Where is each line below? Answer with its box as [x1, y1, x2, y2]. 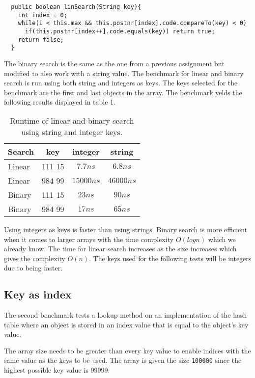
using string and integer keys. [21, 126, 123, 137]
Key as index [4, 287, 72, 302]
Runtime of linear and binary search [10, 114, 134, 126]
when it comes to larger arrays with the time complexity [4, 234, 174, 244]
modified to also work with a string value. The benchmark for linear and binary [4, 68, 244, 78]
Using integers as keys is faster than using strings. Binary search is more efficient [4, 224, 248, 234]
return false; [18, 36, 64, 43]
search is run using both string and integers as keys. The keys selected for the [4, 78, 238, 88]
